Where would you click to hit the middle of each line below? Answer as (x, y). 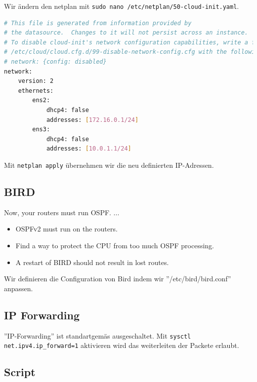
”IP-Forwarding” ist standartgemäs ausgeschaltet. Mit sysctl (98, 335)
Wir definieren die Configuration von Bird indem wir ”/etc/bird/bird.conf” (118, 279)
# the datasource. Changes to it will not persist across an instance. (126, 33)
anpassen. (19, 288)
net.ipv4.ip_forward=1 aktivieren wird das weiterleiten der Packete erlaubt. (122, 345)
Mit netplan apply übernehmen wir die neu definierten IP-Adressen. (109, 165)
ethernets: (36, 91)
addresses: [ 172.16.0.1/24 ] (92, 120)
